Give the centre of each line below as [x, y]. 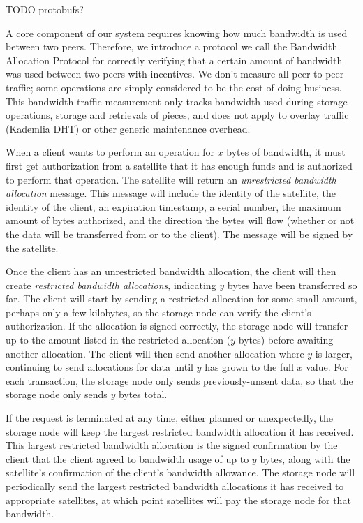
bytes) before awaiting [286, 340]
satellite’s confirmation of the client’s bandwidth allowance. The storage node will [180, 472]
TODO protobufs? [45, 9]
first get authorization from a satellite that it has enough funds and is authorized [179, 165]
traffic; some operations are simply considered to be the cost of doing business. [174, 87]
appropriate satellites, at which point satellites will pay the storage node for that [178, 500]
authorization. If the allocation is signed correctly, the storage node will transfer [177, 326]
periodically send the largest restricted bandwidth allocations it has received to [175, 486]
